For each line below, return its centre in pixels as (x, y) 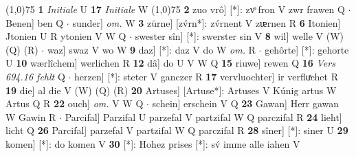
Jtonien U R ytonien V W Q (66, 36)
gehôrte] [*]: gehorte (307, 49)
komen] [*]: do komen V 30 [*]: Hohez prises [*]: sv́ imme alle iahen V (153, 143)
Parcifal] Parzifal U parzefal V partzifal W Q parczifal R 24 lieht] (203, 116)
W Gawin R (31, 116)
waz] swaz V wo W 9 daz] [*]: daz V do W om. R (151, 49)
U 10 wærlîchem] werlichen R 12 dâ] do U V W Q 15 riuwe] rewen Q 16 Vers (170, 63)
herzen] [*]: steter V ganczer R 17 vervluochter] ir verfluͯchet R (206, 76)
